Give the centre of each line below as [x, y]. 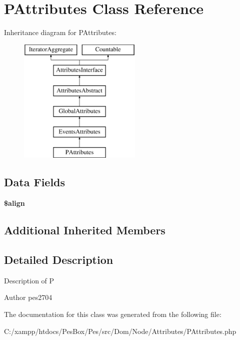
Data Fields [35, 182]
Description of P [29, 280]
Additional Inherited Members [85, 230]
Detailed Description [59, 260]
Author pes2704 [28, 297]
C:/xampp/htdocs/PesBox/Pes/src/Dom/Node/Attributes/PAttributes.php [120, 331]
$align [14, 203]
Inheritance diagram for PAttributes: [60, 32]
